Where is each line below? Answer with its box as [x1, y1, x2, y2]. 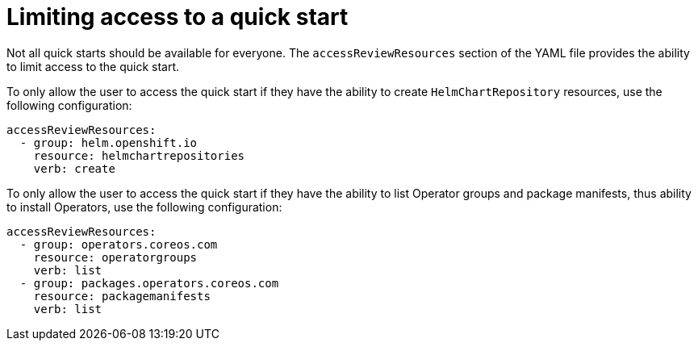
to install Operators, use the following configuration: [6, 199, 282, 214]
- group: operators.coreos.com [19, 237, 218, 251]
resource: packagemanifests [33, 289, 211, 303]
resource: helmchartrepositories [33, 148, 245, 162]
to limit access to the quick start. [6, 59, 180, 73]
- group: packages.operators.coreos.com [19, 276, 279, 290]
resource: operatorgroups [33, 250, 198, 264]
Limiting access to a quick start [6, 3, 349, 31]
